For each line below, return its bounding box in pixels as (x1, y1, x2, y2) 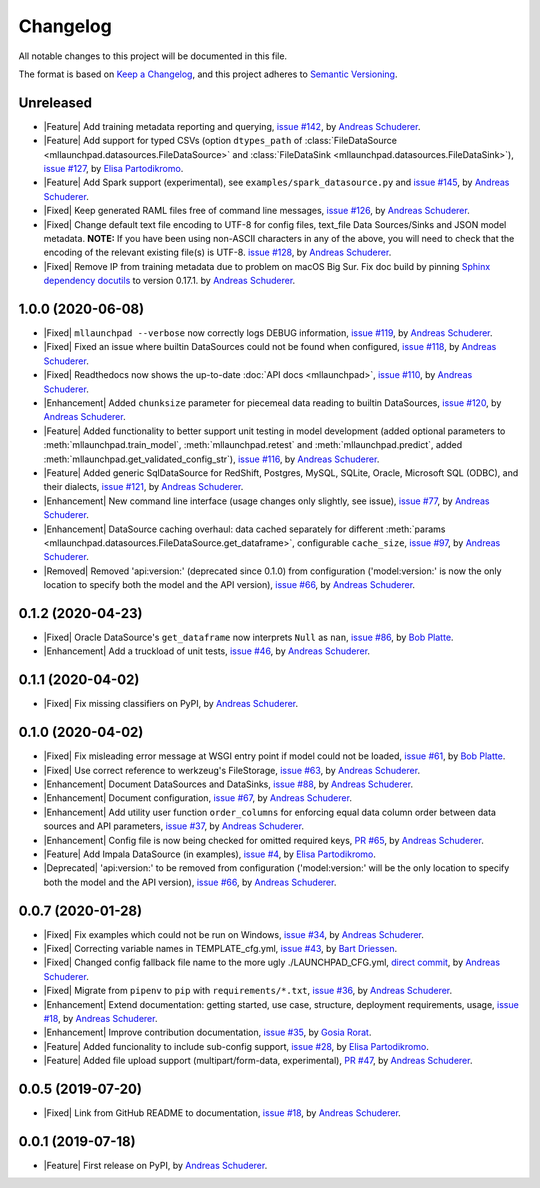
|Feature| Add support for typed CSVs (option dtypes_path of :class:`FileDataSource (43, 135, 397, 147)
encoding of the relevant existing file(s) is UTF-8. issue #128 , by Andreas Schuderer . (43, 246, 392, 259)
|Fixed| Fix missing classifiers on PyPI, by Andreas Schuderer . (43, 698, 299, 710)
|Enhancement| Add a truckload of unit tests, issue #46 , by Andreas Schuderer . (43, 645, 370, 657)
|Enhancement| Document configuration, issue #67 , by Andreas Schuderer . (43, 792, 352, 804)
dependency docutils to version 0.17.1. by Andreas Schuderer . (43, 275, 296, 287)
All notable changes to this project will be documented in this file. (18, 50, 288, 62)
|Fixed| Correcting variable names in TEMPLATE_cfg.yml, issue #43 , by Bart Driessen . (43, 943, 398, 954)
